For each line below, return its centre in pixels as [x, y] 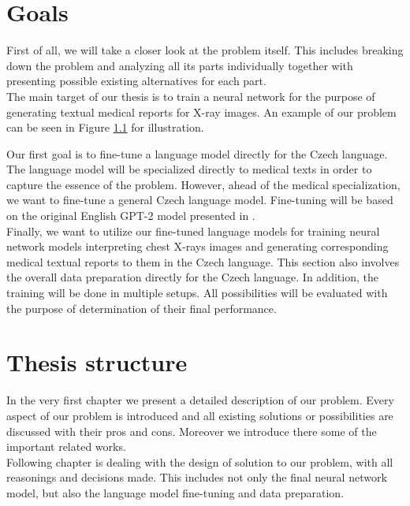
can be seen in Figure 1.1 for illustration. [105, 127]
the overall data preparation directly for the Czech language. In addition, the [192, 277]
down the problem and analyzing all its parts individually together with [180, 65]
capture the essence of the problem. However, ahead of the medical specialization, [203, 184]
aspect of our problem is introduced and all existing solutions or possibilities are [200, 415]
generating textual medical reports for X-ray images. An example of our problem [201, 112]
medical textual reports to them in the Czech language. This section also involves [203, 261]
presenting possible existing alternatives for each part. [136, 81]
